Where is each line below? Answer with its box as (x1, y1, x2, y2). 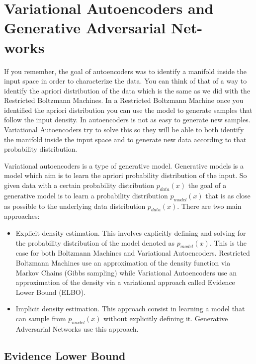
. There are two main (177, 200, 242, 211)
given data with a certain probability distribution (4, 180, 155, 190)
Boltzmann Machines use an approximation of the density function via (15, 258, 231, 268)
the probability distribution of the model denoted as (15, 237, 174, 248)
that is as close (205, 190, 251, 200)
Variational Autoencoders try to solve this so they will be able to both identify (4, 124, 244, 135)
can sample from (15, 313, 66, 323)
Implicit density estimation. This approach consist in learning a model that (15, 303, 245, 314)
